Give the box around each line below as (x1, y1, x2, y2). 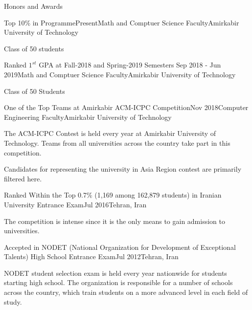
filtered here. (4, 173, 42, 183)
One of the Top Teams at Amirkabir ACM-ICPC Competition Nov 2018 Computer (4, 102, 249, 112)
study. (4, 296, 22, 307)
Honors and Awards (4, 1, 63, 11)
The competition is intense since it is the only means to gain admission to (4, 216, 225, 226)
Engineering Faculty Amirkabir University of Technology (4, 111, 172, 122)
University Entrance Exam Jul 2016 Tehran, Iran (4, 199, 147, 209)
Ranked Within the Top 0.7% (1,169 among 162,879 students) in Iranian (4, 190, 222, 200)
